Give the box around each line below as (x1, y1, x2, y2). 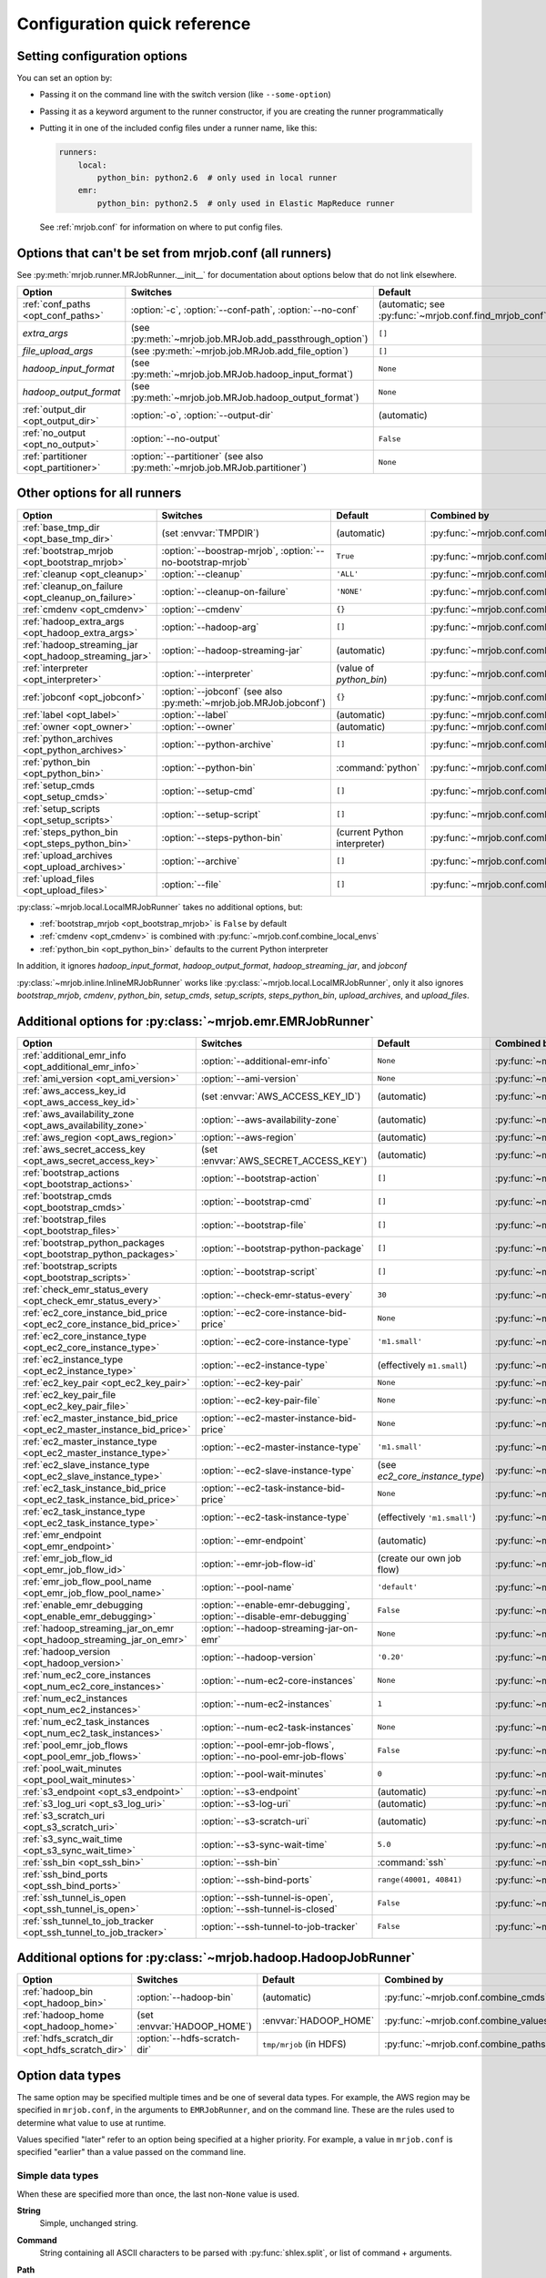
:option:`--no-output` (130, 433, 221, 446)
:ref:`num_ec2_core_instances (22, 1668, 151, 1681)
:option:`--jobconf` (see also (161, 684, 283, 697)
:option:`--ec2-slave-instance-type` (200, 1463, 355, 1476)
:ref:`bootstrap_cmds (22, 1189, 113, 1202)
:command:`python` (336, 761, 420, 774)
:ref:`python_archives (22, 732, 114, 744)
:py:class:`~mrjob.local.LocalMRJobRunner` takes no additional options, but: (16, 901, 304, 912)
